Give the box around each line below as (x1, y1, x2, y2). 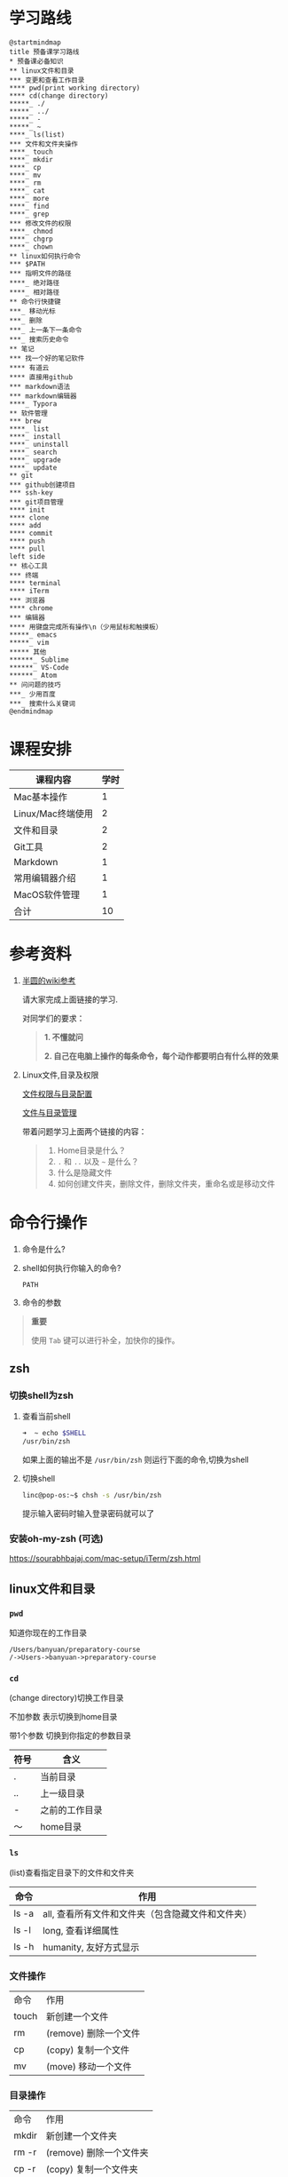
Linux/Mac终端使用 (13, 807, 93, 820)
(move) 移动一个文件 (45, 2060, 132, 2072)
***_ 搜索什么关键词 (9, 699, 76, 708)
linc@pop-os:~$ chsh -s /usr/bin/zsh (21, 1491, 162, 1500)
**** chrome (9, 603, 53, 613)
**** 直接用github (9, 372, 74, 382)
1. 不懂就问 (43, 1031, 84, 1042)
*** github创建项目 (9, 481, 76, 489)
